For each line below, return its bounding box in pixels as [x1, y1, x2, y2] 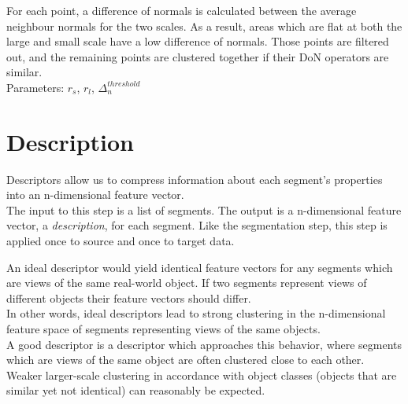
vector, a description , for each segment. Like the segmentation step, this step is [6, 217, 388, 233]
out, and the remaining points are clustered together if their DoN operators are [6, 48, 389, 64]
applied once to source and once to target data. [6, 233, 235, 249]
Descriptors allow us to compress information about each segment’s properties [6, 171, 383, 187]
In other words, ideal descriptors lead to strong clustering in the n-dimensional [6, 305, 386, 321]
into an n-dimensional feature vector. [6, 186, 184, 203]
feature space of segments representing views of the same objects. [6, 321, 321, 337]
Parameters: [6, 79, 65, 95]
